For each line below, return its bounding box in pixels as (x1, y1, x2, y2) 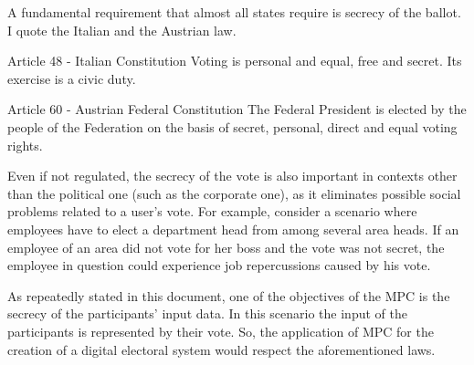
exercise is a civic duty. (7, 68, 136, 88)
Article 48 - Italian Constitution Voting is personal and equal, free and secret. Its (7, 51, 462, 70)
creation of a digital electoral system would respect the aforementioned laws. (7, 339, 436, 359)
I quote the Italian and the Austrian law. (7, 20, 237, 39)
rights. (7, 135, 43, 154)
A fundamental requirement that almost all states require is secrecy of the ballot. (7, 3, 461, 21)
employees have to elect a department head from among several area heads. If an (7, 219, 459, 238)
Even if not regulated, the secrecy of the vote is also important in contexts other (7, 166, 458, 185)
